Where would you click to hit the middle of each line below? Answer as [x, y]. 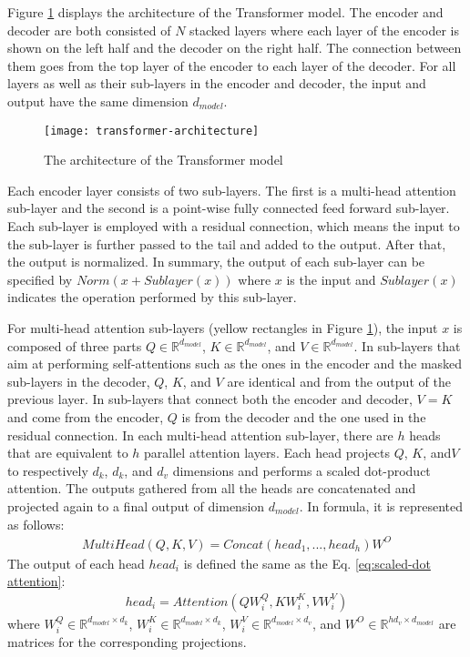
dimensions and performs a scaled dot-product [301, 470]
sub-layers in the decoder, [79, 381]
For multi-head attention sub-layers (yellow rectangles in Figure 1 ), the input [223, 327]
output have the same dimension [98, 101]
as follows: [36, 524]
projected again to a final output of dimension [136, 505]
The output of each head [76, 563]
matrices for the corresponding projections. [127, 642]
